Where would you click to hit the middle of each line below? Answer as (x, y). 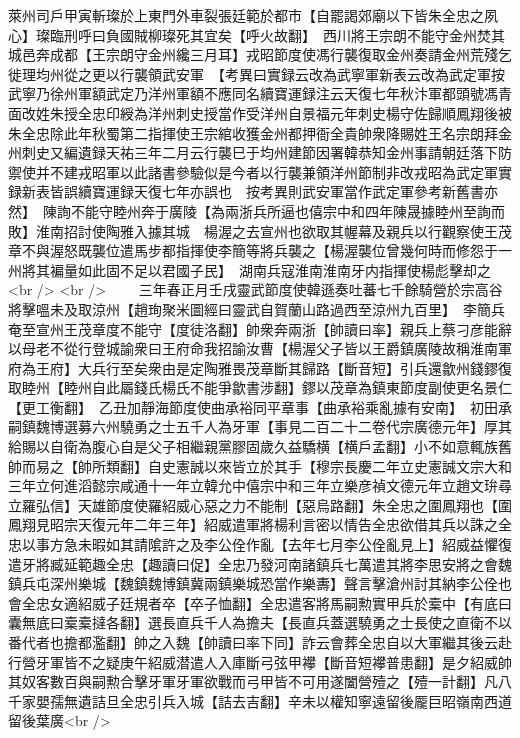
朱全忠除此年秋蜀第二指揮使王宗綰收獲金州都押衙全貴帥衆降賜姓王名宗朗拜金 (260, 132)
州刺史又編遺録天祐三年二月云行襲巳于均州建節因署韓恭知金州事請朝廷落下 (253, 152)
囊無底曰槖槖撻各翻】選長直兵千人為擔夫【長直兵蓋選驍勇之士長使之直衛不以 (260, 622)
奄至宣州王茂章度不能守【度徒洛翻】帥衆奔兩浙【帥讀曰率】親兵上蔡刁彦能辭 (260, 328)
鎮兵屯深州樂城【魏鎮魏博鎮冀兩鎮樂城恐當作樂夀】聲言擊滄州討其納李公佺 (253, 583)
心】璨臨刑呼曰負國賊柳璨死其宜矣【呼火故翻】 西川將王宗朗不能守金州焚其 (256, 34)
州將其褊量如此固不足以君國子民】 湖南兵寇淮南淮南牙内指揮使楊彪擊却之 (249, 269)
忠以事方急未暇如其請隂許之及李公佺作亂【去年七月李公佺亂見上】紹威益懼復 (260, 544)
